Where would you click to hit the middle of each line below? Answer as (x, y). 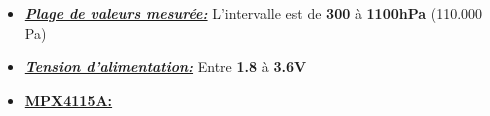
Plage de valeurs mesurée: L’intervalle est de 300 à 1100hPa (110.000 (253, 13)
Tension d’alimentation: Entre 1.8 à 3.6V (165, 66)
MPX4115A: (68, 99)
